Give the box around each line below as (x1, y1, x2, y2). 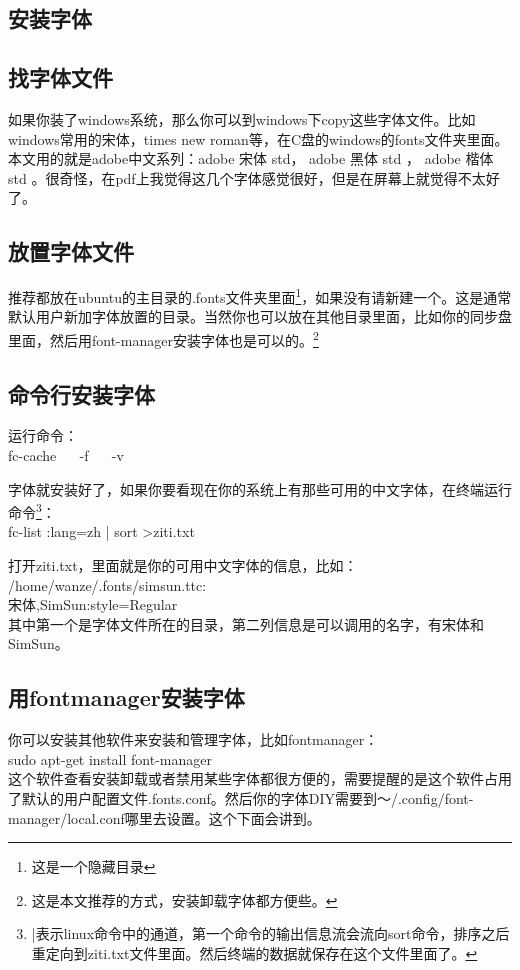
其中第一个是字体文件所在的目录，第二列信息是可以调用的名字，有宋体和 (8, 613, 484, 634)
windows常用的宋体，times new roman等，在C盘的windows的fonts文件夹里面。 (8, 128, 509, 149)
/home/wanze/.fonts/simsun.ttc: (8, 574, 207, 595)
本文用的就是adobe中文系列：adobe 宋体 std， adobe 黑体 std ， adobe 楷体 (8, 148, 494, 169)
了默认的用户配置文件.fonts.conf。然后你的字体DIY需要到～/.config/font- (8, 788, 474, 809)
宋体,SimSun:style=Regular (8, 594, 178, 615)
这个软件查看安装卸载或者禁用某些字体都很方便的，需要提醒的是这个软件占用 (8, 768, 512, 789)
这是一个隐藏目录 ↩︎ (31, 856, 156, 877)
